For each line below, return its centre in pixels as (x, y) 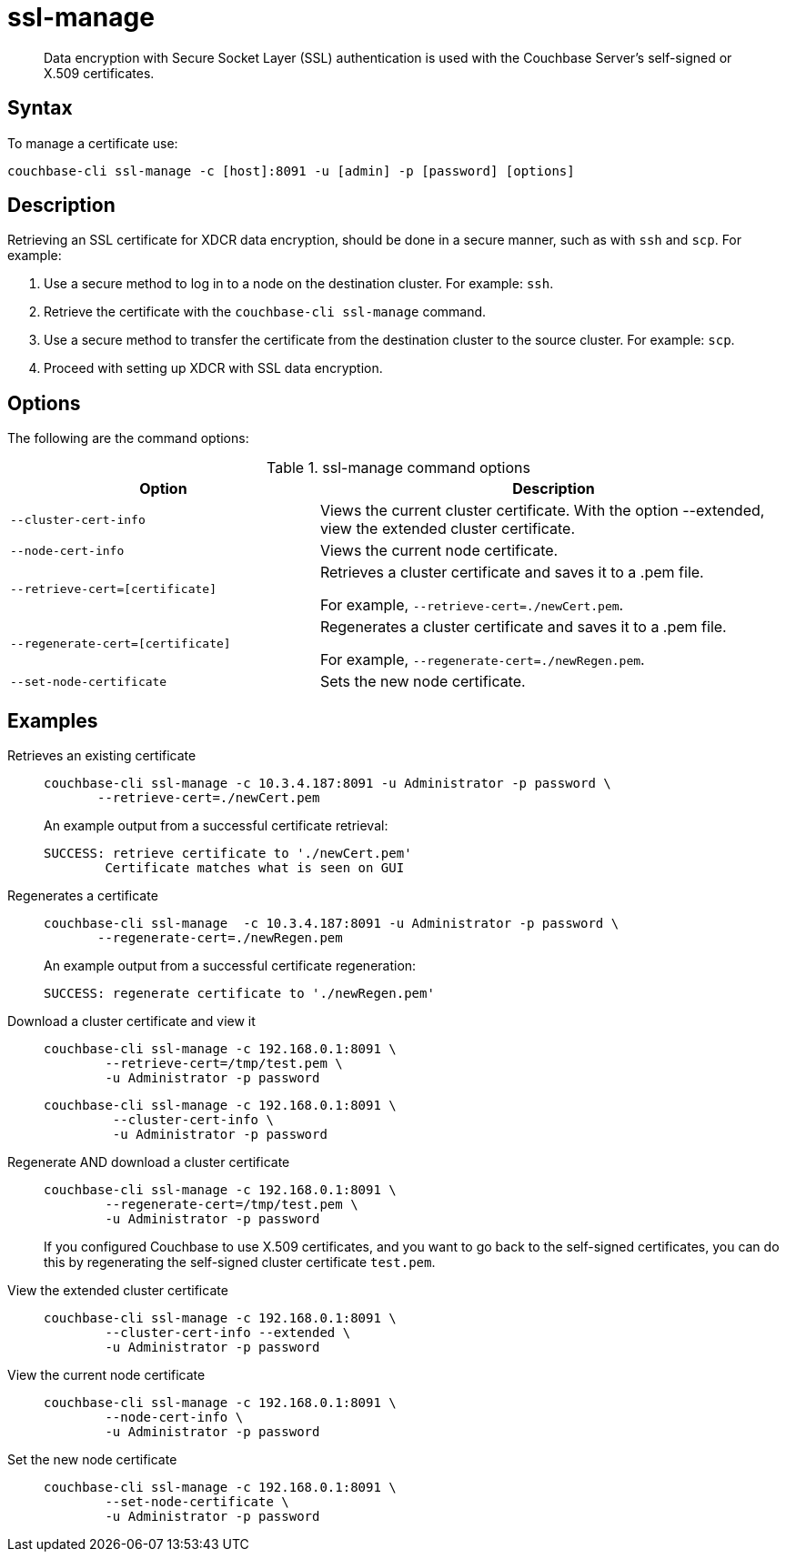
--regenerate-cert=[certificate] (121, 643)
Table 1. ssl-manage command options (398, 468)
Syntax (40, 108)
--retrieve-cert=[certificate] (113, 588)
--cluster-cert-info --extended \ (228, 1333)
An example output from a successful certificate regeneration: (230, 966)
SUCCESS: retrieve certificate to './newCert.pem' (228, 854)
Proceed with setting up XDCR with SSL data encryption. (213, 368)
